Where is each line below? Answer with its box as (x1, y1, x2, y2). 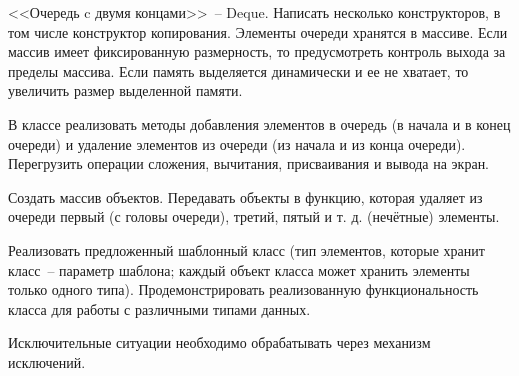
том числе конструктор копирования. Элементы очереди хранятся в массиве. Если (8, 21, 508, 42)
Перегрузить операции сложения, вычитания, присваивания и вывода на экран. (8, 153, 490, 174)
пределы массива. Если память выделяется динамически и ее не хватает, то (8, 60, 469, 81)
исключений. (8, 351, 86, 372)
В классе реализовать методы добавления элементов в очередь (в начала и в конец (8, 113, 511, 134)
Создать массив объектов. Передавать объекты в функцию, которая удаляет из (8, 186, 483, 207)
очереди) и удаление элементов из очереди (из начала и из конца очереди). (8, 133, 466, 154)
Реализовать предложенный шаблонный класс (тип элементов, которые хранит (8, 239, 485, 260)
